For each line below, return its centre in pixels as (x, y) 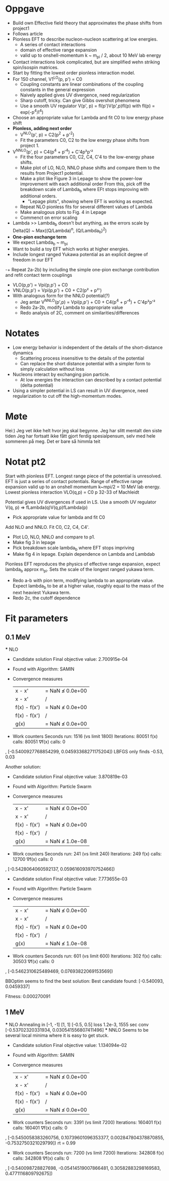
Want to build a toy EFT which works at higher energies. (71, 249)
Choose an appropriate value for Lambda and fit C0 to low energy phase (88, 118)
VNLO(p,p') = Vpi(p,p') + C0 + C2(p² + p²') (57, 291)
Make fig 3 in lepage (34, 542)
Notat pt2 (26, 461)
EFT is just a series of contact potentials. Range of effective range (74, 481)
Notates (22, 333)
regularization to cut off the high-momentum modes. (67, 396)
